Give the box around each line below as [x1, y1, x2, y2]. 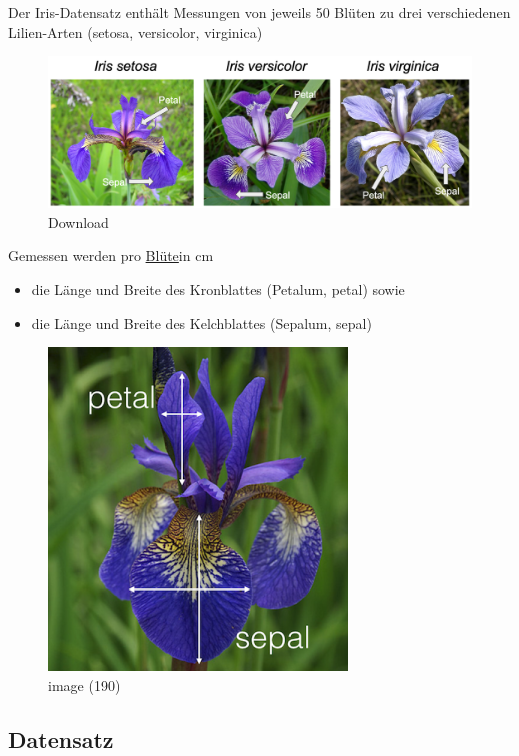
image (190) [48, 674, 121, 695]
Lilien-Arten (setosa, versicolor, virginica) [8, 21, 263, 42]
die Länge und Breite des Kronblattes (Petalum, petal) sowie [31, 278, 405, 299]
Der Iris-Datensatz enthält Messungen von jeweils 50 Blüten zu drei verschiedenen [8, 2, 511, 22]
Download [48, 211, 109, 232]
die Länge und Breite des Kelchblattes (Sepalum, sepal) [31, 312, 372, 333]
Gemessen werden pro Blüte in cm [8, 245, 214, 266]
